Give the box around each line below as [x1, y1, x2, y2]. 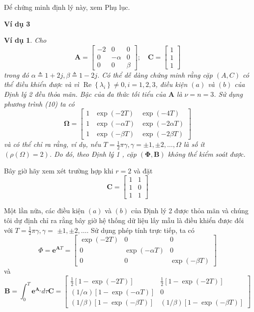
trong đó [4, 69, 29, 80]
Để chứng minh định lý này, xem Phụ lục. [4, 2, 130, 12]
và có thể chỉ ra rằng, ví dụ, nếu [4, 139, 101, 149]
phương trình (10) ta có [4, 98, 75, 109]
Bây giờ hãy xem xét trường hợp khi [4, 165, 113, 175]
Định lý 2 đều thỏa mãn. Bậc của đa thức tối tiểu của [4, 89, 166, 99]
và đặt [134, 165, 153, 175]
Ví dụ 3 [4, 18, 30, 28]
